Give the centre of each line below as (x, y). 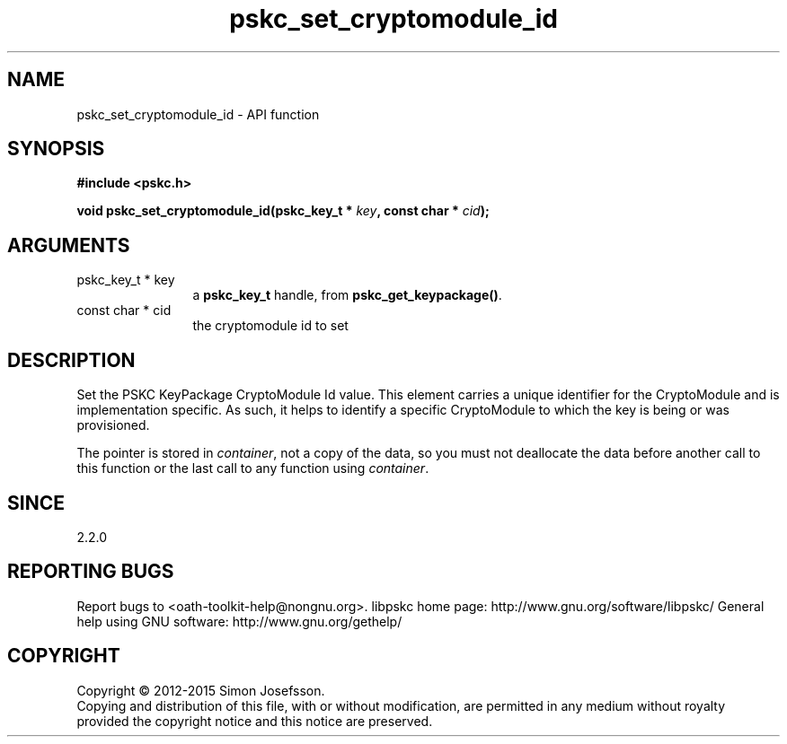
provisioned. (113, 425)
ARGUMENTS (69, 245)
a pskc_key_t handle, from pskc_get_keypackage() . (347, 295)
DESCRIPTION (71, 360)
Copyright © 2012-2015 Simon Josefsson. (201, 690)
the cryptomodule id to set (270, 326)
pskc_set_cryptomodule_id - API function (198, 114)
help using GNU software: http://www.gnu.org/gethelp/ (239, 621)
